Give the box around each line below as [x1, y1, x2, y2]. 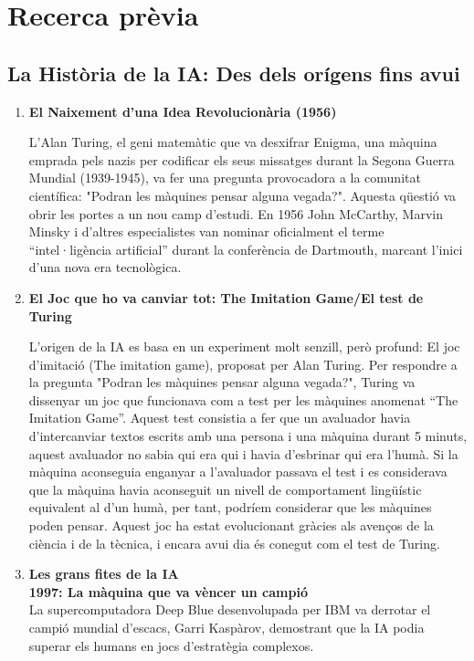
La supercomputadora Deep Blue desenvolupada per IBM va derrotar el [28, 600, 431, 619]
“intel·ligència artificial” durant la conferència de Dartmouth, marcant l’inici [28, 239, 463, 258]
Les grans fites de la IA [28, 564, 179, 583]
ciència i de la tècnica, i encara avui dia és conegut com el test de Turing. [28, 533, 440, 552]
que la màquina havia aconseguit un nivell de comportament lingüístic [28, 479, 422, 498]
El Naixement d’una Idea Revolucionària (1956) [28, 101, 337, 121]
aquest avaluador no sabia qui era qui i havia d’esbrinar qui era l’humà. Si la [28, 444, 458, 463]
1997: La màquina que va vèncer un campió [28, 582, 308, 601]
